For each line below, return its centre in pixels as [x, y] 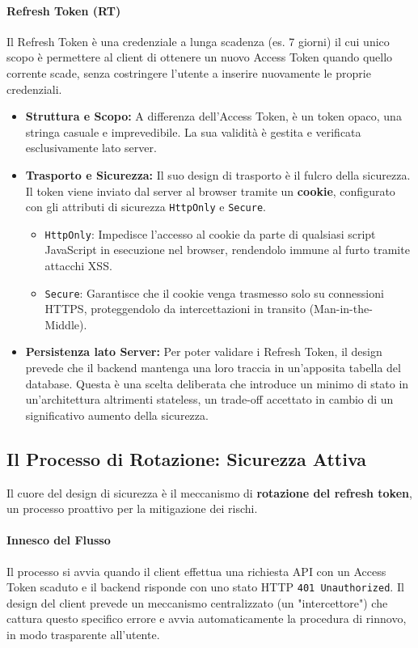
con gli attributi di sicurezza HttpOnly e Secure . [146, 207]
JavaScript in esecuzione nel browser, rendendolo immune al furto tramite [227, 250]
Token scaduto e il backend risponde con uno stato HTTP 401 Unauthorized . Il [205, 587]
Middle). [66, 324]
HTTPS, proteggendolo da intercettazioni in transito [175, 309]
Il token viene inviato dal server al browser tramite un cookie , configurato [210, 191]
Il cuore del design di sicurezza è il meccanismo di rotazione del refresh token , [209, 492]
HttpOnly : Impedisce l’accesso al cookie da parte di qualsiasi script [210, 233]
